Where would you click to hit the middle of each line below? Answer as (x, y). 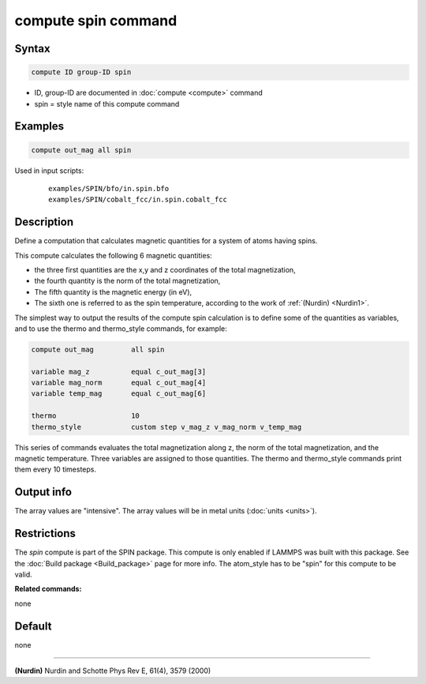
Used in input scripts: (49, 171)
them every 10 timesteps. (56, 469)
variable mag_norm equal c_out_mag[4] (119, 383)
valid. (24, 575)
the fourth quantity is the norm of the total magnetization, (127, 281)
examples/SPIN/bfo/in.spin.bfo (109, 188)
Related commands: (48, 589)
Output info (43, 492)
